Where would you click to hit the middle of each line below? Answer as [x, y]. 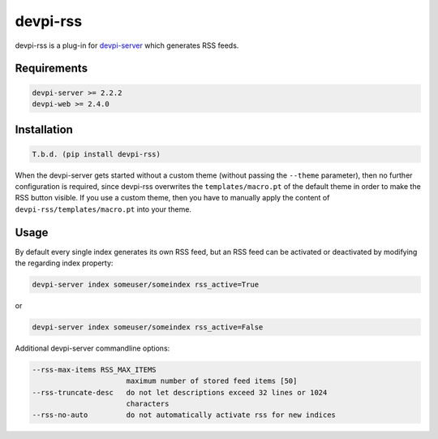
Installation [44, 130]
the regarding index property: [64, 263]
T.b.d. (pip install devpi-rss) [97, 154]
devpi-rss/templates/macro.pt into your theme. [103, 209]
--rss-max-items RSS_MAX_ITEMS [94, 370]
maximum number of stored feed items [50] [212, 381]
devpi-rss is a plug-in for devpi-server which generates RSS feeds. [127, 45]
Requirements [52, 69]
